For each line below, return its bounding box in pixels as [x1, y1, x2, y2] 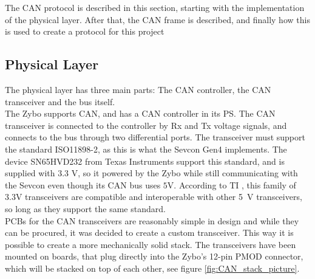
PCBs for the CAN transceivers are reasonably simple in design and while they [5, 214, 299, 227]
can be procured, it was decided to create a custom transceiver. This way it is [5, 226, 294, 239]
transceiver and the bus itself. [5, 95, 115, 108]
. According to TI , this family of [174, 178, 296, 191]
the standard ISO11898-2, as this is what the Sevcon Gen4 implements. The [5, 142, 287, 155]
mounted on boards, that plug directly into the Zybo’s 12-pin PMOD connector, [5, 250, 303, 263]
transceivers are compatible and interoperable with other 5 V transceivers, [25, 190, 302, 203]
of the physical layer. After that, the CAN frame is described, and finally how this [5, 13, 310, 26]
